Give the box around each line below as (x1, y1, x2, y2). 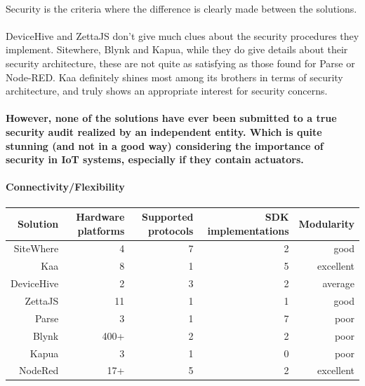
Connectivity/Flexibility (6, 179, 125, 194)
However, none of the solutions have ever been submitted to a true (6, 111, 337, 125)
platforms (77, 223, 125, 237)
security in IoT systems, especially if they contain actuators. (6, 152, 304, 167)
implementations (207, 223, 289, 237)
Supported (141, 209, 194, 224)
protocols (148, 223, 194, 237)
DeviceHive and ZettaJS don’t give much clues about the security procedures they (6, 28, 359, 43)
